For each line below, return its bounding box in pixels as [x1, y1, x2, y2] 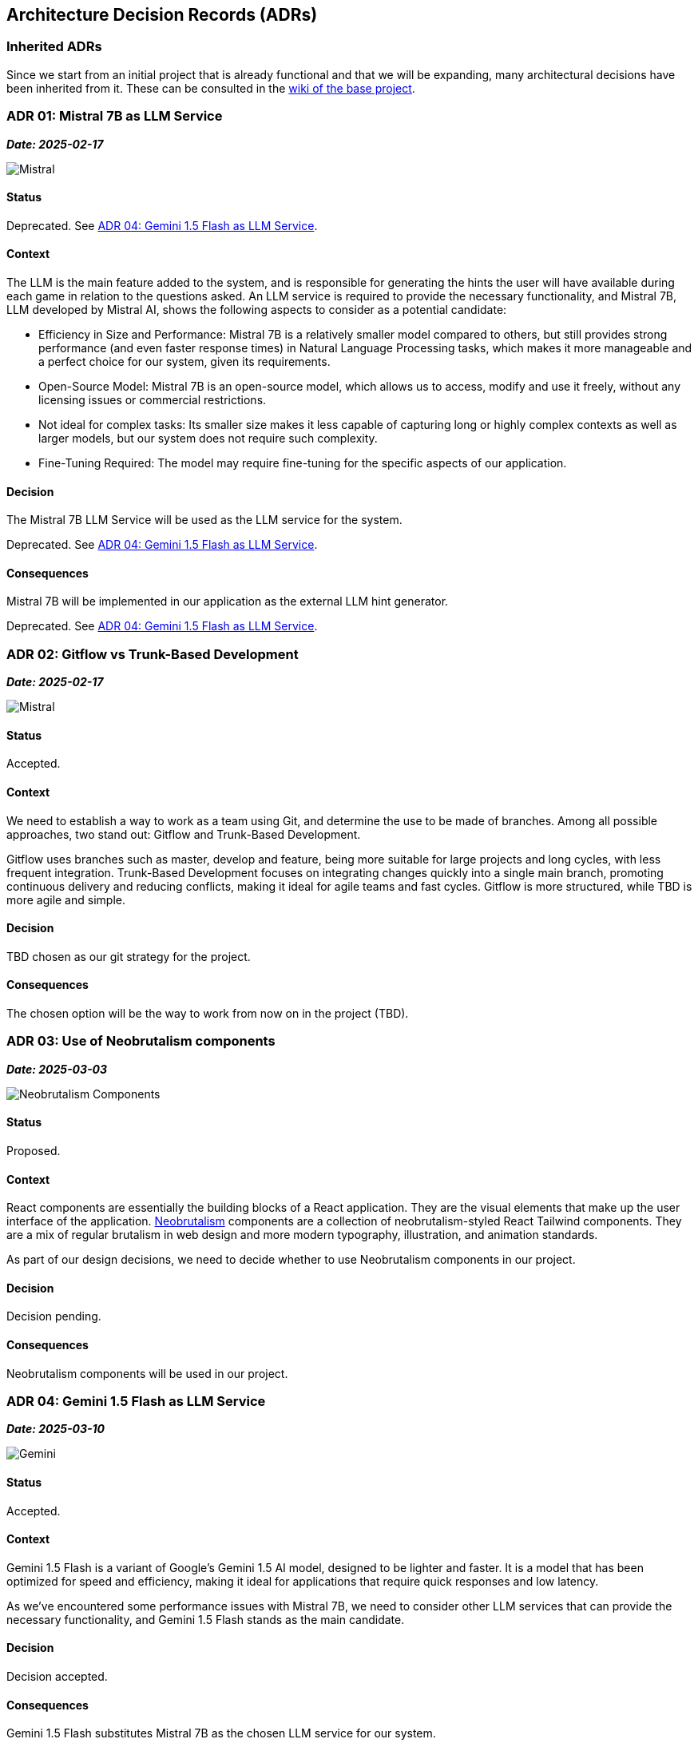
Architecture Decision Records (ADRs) [6, 5, 318, 25]
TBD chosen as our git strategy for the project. [6, 949, 251, 963]
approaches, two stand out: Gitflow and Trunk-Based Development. [6, 827, 361, 841]
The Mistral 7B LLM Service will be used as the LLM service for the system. [6, 513, 403, 527]
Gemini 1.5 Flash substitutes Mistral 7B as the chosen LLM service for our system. [6, 1726, 436, 1741]
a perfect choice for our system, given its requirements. [38, 354, 331, 368]
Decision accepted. [6, 1670, 108, 1684]
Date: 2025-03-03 [6, 1062, 108, 1076]
